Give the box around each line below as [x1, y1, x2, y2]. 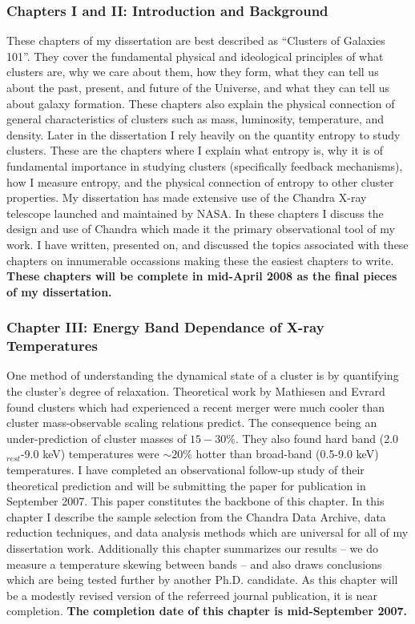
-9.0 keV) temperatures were [20, 445, 159, 462]
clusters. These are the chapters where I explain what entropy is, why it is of [6, 142, 383, 159]
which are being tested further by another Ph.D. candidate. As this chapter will [6, 571, 398, 588]
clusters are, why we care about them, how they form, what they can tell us [6, 63, 379, 80]
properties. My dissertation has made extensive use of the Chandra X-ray [6, 189, 367, 206]
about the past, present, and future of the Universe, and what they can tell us [6, 79, 390, 95]
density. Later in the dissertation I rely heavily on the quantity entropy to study [6, 126, 401, 143]
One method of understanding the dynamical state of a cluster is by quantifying [6, 367, 399, 384]
